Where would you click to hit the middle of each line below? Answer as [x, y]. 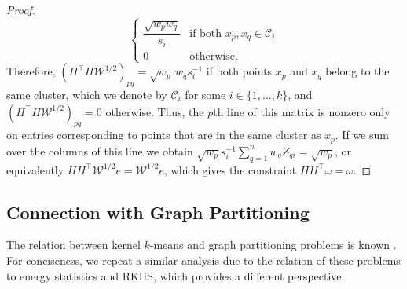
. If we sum [362, 135]
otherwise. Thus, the [155, 111]
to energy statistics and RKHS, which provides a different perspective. [176, 275]
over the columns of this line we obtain [100, 150]
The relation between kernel [73, 245]
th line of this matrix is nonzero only [302, 111]
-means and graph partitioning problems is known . [273, 245]
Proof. [21, 9]
